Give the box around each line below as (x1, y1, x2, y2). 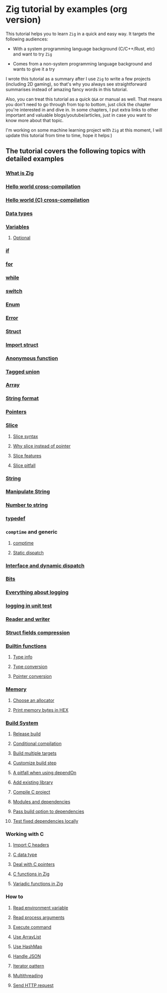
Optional (12, 235, 30, 241)
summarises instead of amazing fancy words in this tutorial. (5, 86, 128, 92)
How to (5, 893, 23, 900)
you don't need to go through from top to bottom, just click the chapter (5, 101, 151, 107)
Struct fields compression (5, 629, 70, 636)
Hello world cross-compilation (5, 183, 81, 190)
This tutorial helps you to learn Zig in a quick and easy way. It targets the (5, 31, 155, 37)
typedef (5, 515, 25, 522)
